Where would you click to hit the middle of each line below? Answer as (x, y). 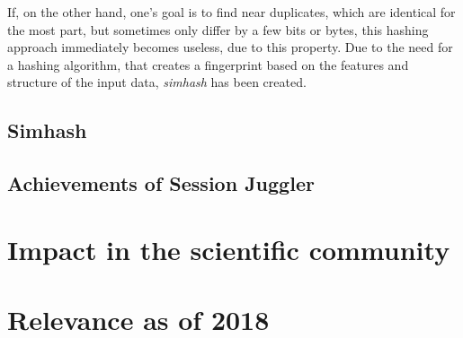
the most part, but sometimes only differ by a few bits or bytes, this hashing (218, 29)
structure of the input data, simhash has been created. (157, 82)
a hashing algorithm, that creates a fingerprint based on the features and (208, 64)
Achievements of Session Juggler (161, 183)
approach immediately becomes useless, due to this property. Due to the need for (230, 47)
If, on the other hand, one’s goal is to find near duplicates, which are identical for (231, 12)
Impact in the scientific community (229, 249)
